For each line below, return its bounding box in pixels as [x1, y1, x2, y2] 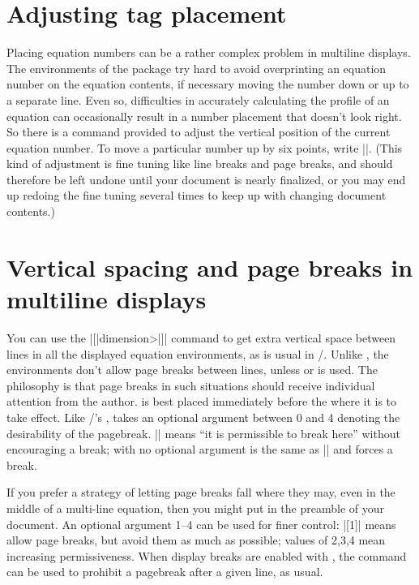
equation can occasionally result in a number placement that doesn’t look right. [6, 107, 402, 124]
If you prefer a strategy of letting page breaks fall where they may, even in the [6, 484, 395, 501]
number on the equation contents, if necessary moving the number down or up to [6, 75, 409, 92]
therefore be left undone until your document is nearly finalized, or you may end [6, 170, 406, 187]
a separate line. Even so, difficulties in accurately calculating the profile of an [6, 91, 390, 108]
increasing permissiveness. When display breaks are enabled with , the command [6, 547, 407, 564]
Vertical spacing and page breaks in [6, 250, 413, 283]
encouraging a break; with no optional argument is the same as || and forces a [6, 441, 393, 458]
